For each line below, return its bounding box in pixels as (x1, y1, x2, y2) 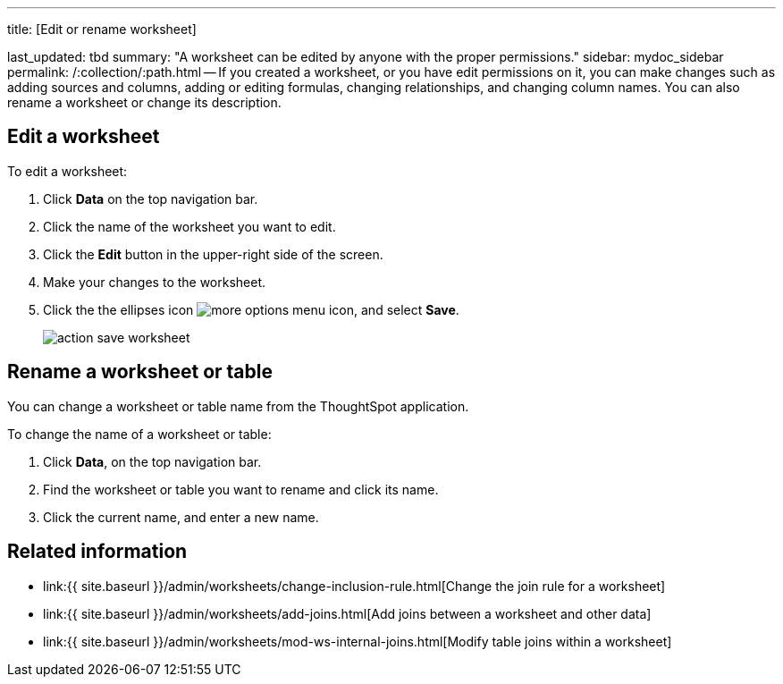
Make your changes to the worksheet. (43, 274, 266, 290)
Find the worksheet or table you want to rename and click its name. (43, 481, 439, 497)
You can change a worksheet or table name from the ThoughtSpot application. (7, 398, 469, 414)
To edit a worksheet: (7, 163, 128, 179)
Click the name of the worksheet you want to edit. (43, 218, 336, 234)
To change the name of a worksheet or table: (7, 426, 272, 442)
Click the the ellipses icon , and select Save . (43, 301, 459, 317)
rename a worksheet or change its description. (7, 95, 282, 110)
